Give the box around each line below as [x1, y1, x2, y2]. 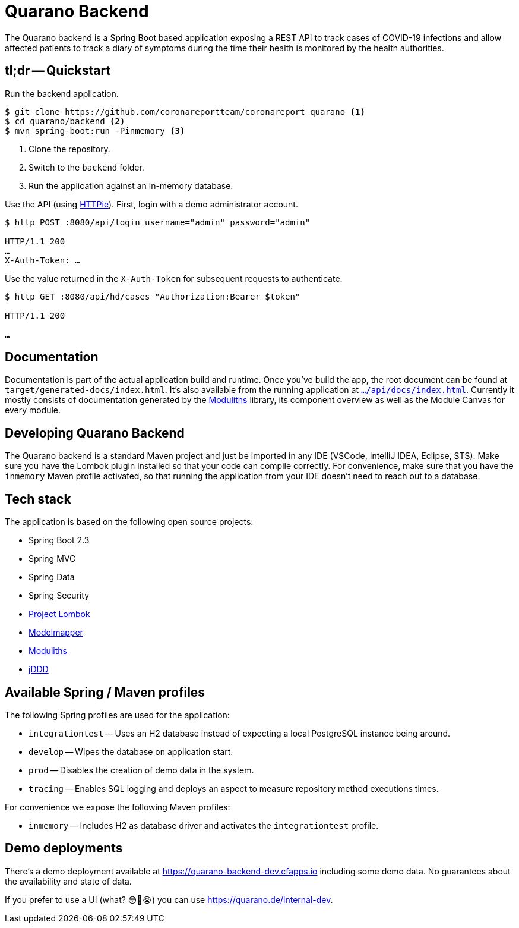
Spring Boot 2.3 [29, 535, 90, 546]
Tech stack [5, 491, 71, 507]
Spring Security [29, 590, 90, 601]
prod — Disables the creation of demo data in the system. [29, 765, 254, 775]
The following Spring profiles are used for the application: [5, 709, 230, 720]
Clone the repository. [29, 143, 110, 154]
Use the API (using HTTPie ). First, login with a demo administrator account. [5, 199, 298, 209]
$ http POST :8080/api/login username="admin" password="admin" [5, 217, 311, 227]
